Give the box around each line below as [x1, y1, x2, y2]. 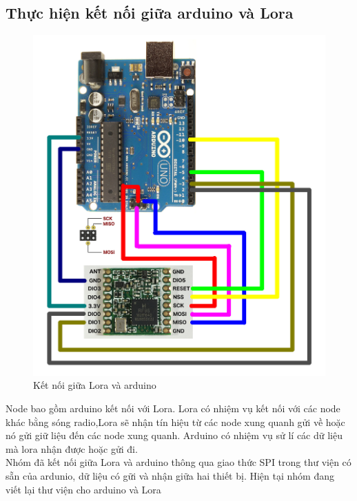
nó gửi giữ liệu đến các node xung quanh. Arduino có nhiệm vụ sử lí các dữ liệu [6, 428, 343, 443]
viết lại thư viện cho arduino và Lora [6, 482, 161, 496]
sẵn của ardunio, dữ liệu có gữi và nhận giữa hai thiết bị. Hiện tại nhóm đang [6, 468, 334, 482]
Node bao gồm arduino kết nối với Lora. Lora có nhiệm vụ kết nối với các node [6, 401, 340, 415]
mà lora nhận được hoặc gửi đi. [6, 441, 138, 456]
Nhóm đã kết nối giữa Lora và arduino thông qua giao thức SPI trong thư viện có [6, 455, 351, 469]
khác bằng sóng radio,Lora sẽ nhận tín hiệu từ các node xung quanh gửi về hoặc [6, 414, 345, 429]
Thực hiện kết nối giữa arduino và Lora [6, 2, 294, 23]
